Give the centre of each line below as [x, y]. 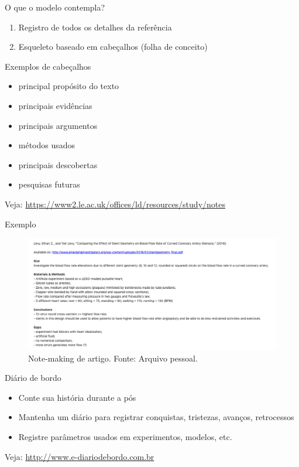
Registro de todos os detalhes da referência [95, 27]
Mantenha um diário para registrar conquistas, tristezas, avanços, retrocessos [156, 417]
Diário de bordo [33, 378]
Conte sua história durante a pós [77, 397]
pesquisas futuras [49, 184]
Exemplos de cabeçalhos [48, 66]
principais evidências [55, 105]
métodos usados [47, 145]
